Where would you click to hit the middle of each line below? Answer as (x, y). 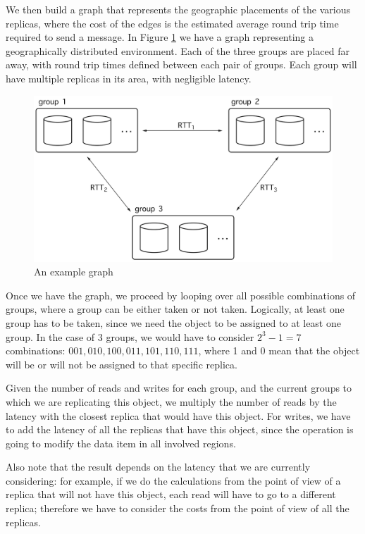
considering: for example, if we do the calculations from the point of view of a (173, 480)
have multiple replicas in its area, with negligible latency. (129, 78)
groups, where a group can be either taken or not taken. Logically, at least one (175, 309)
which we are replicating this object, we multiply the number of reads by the (171, 401)
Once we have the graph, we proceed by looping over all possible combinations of (181, 295)
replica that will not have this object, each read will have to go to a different (171, 494)
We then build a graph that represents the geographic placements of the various (178, 9)
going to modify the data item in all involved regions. (121, 443)
